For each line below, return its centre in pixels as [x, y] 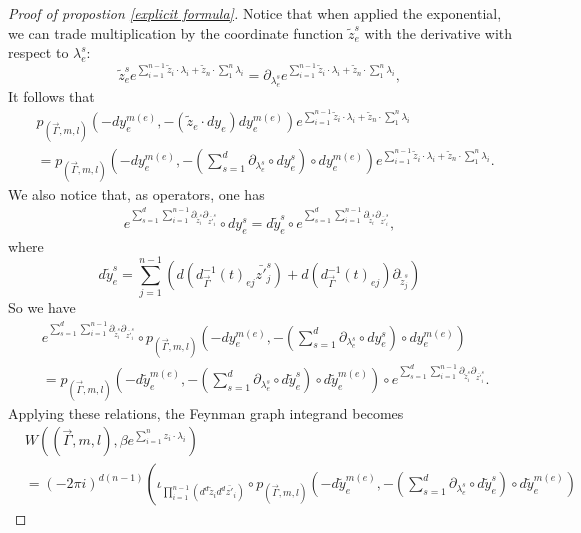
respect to [38, 52]
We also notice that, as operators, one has [136, 193]
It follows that [51, 95]
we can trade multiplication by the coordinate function [176, 32]
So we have [42, 307]
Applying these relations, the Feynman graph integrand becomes [206, 412]
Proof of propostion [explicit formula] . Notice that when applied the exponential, [255, 13]
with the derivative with [438, 32]
